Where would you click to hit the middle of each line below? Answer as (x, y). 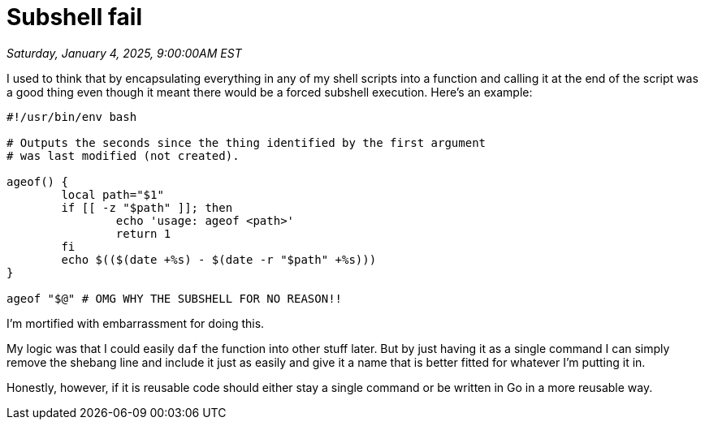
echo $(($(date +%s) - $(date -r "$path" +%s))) (219, 259)
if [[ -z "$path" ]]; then (147, 207)
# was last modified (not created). (123, 155)
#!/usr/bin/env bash (72, 116)
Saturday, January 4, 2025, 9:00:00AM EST (124, 53)
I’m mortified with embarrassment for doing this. (136, 323)
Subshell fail (75, 17)
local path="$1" (112, 194)
